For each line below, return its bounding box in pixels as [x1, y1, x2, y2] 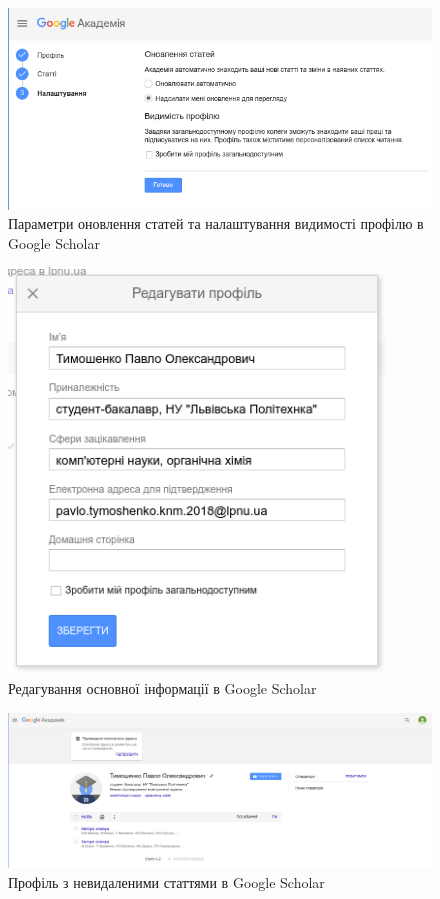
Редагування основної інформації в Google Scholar [8, 678, 317, 699]
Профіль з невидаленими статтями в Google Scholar [8, 871, 325, 892]
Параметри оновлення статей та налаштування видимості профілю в [8, 213, 424, 234]
